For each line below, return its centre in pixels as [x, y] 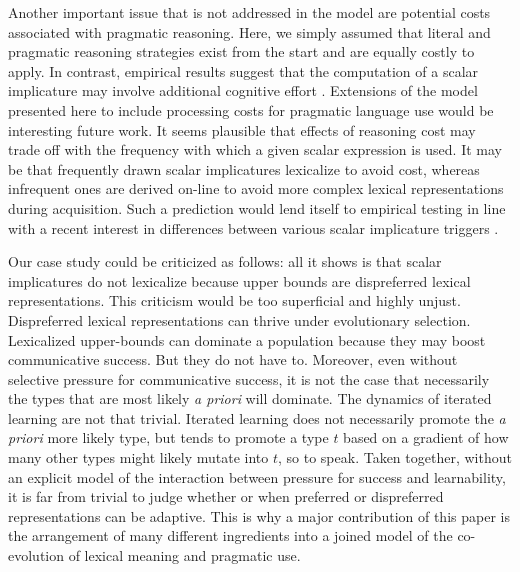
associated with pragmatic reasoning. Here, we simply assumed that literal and [249, 31]
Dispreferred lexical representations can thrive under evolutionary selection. [239, 319]
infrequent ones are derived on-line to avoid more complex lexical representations [256, 188]
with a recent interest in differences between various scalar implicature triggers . [253, 227]
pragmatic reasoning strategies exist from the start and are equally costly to [241, 51]
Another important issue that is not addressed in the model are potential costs [249, 12]
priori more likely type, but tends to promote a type [168, 437]
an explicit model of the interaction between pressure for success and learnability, [257, 476]
